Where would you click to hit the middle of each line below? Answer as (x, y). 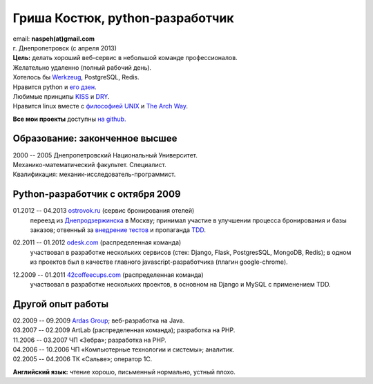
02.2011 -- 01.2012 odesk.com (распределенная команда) (97, 242)
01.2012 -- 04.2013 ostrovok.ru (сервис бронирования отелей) (104, 211)
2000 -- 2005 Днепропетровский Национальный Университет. (105, 155)
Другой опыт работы (61, 304)
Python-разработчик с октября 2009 (97, 194)
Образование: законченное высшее (95, 138)
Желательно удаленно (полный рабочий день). (82, 67)
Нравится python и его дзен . (55, 87)
